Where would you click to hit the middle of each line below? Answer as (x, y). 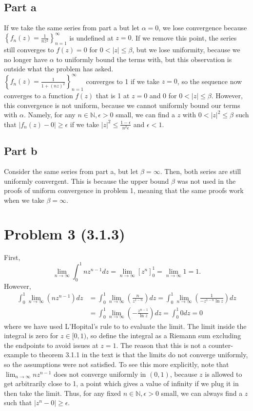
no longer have (26, 59)
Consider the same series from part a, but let (71, 171)
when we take (24, 200)
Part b (21, 151)
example (16, 355)
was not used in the (206, 181)
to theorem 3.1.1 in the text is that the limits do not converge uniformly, (139, 355)
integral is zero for (31, 335)
